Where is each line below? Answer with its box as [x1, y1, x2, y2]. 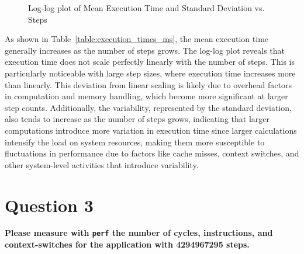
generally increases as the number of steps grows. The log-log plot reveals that [5, 44, 285, 56]
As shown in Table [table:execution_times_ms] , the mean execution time [5, 33, 269, 45]
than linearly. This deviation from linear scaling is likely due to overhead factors [5, 78, 292, 91]
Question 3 [5, 193, 94, 217]
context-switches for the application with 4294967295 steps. [5, 238, 250, 250]
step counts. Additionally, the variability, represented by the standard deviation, [5, 101, 292, 113]
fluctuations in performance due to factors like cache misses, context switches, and [5, 147, 299, 159]
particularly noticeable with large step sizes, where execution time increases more [5, 67, 296, 79]
